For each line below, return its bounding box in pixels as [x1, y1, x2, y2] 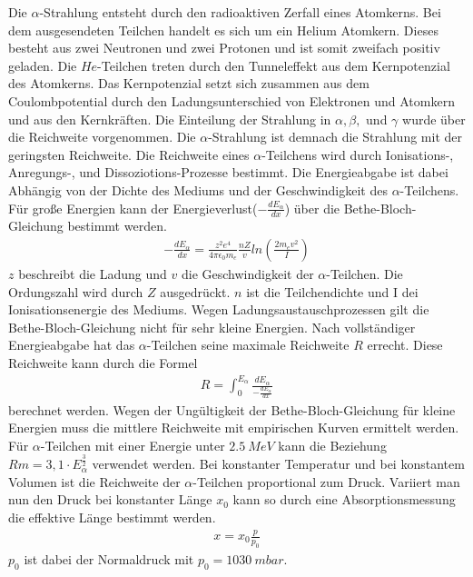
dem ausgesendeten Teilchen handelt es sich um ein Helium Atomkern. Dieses [8, 20, 439, 39]
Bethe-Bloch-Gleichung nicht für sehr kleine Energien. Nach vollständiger [8, 317, 416, 336]
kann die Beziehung [278, 435, 387, 454]
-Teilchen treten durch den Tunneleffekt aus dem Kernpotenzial [97, 55, 450, 75]
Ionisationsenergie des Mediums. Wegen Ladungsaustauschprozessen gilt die [8, 300, 429, 319]
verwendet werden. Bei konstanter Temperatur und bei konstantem [92, 454, 465, 473]
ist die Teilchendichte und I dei [246, 282, 419, 301]
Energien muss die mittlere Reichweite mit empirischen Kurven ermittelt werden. [8, 418, 459, 437]
